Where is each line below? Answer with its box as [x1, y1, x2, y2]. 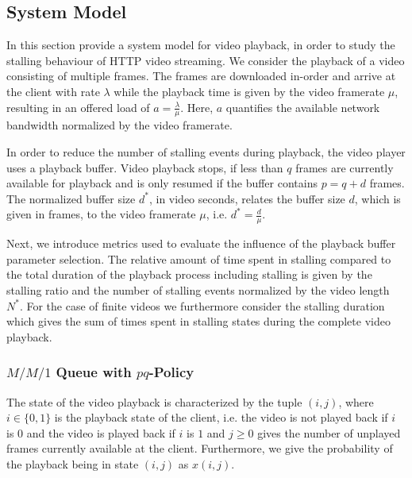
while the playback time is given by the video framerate [114, 83, 385, 99]
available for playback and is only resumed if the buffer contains [6, 175, 318, 191]
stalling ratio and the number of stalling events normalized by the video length [6, 281, 390, 298]
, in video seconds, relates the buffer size [148, 190, 345, 206]
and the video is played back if [26, 424, 175, 441]
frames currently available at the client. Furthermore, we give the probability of [6, 440, 393, 457]
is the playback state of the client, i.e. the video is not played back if [54, 409, 388, 426]
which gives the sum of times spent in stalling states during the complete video [6, 313, 391, 330]
